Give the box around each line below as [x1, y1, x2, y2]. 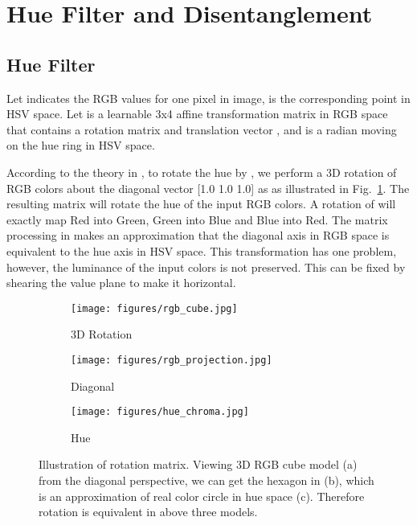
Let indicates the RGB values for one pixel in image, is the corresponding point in [6, 89, 411, 106]
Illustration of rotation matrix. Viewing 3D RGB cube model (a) [39, 456, 358, 473]
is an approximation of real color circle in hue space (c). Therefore [39, 487, 365, 504]
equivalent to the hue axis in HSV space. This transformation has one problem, [6, 242, 397, 259]
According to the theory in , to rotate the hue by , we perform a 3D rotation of [6, 163, 397, 180]
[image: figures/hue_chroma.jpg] [71, 406, 249, 418]
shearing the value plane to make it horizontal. [6, 274, 236, 291]
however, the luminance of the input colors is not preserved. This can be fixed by [6, 258, 406, 275]
